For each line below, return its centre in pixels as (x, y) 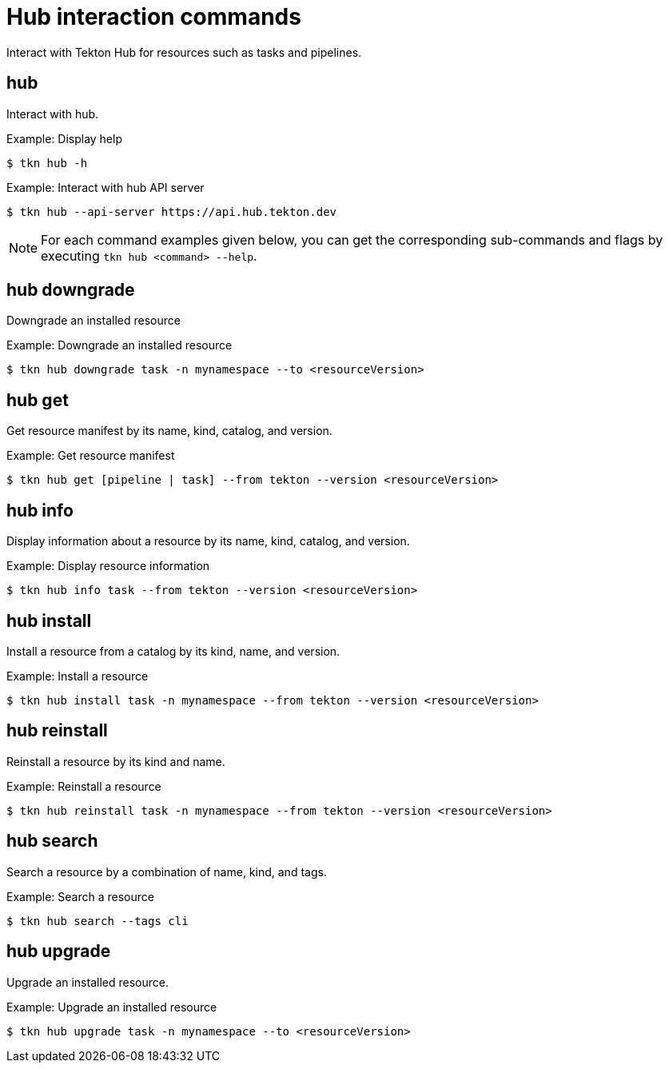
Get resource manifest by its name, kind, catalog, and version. (169, 431)
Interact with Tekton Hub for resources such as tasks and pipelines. (184, 52)
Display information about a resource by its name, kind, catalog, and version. (208, 541)
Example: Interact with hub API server (106, 187)
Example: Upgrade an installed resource (112, 1007)
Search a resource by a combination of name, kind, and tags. (167, 872)
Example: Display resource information (108, 566)
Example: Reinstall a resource (84, 786)
